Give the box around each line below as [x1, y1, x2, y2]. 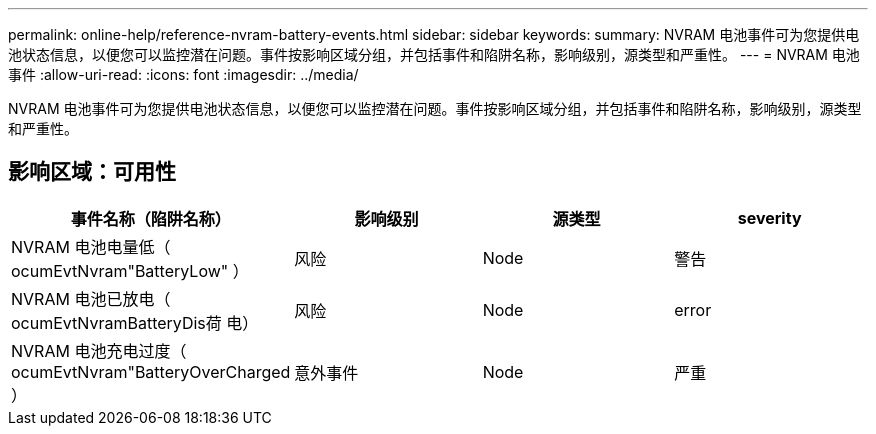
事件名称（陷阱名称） [70, 208, 231, 229]
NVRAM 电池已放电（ [11, 288, 171, 309]
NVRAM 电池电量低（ [11, 236, 171, 257]
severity [737, 207, 802, 228]
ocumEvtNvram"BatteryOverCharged [11, 361, 291, 382]
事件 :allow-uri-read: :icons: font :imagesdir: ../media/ [8, 66, 359, 83]
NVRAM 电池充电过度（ [11, 340, 187, 361]
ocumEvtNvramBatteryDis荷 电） [11, 312, 259, 333]
